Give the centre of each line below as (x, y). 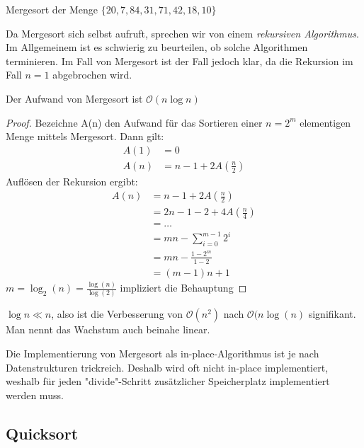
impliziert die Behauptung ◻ (183, 288)
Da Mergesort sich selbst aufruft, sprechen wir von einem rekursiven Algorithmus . (182, 33)
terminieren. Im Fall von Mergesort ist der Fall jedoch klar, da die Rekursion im (180, 61)
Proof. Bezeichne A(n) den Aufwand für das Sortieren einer (134, 122)
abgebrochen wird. (92, 75)
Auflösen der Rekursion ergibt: (72, 181)
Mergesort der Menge (52, 9)
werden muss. (35, 395)
